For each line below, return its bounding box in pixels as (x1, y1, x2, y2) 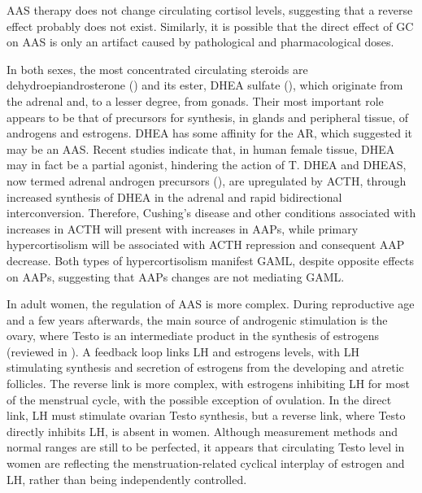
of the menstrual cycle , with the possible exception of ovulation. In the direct (7, 390, 392, 408)
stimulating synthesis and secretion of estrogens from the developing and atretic (7, 359, 404, 376)
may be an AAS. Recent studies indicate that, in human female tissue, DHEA (7, 140, 395, 157)
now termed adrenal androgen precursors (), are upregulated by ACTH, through (7, 172, 407, 189)
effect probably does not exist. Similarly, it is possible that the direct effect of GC (7, 17, 414, 34)
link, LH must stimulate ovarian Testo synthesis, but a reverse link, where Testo (7, 407, 406, 424)
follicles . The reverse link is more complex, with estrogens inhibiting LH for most (7, 375, 410, 392)
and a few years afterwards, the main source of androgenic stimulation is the (7, 311, 388, 328)
